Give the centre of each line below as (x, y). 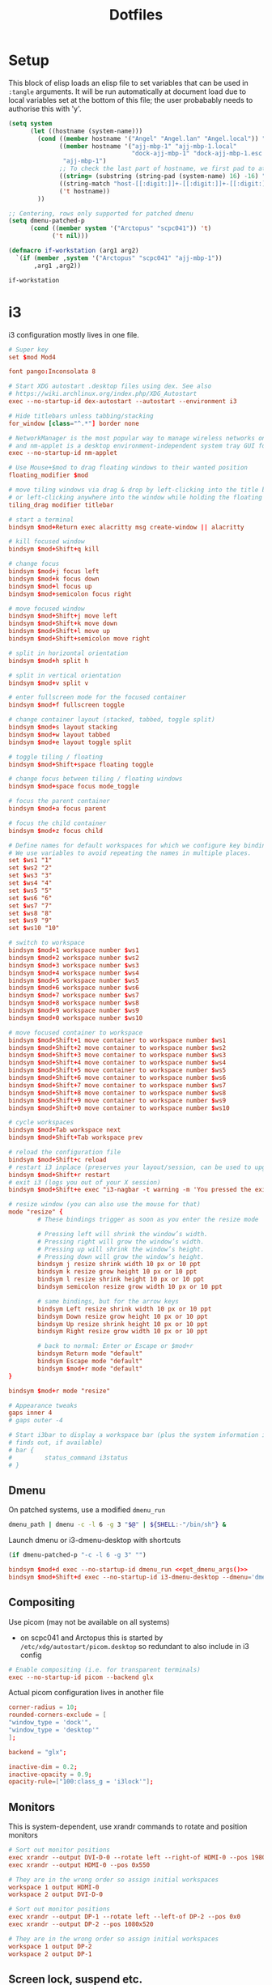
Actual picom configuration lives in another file (86, 1693)
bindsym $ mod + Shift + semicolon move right (79, 639)
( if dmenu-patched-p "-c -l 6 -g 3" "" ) (78, 1555)
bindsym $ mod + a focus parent (57, 809)
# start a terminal (41, 520)
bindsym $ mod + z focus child (56, 831)
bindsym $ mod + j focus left (54, 572)
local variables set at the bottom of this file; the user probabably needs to (131, 100)
